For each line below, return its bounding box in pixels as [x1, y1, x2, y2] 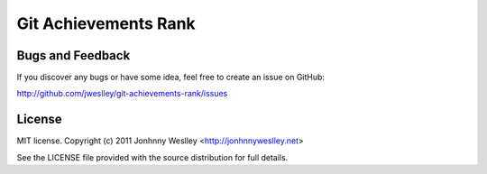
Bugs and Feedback [16, 48, 131, 63]
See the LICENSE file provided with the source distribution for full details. [16, 151, 289, 162]
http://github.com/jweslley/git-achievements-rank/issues [16, 88, 228, 99]
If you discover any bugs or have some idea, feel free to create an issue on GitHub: [16, 72, 325, 83]
